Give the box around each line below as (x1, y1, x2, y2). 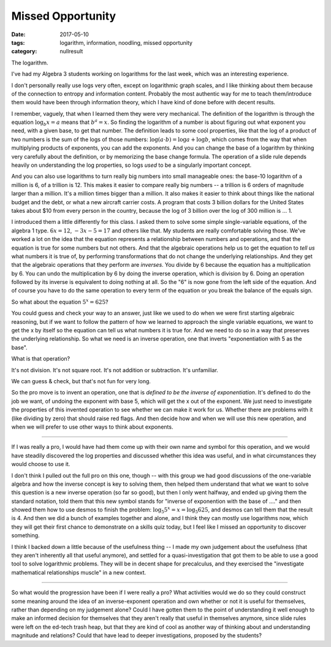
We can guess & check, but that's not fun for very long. (11, 378, 151, 385)
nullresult (59, 48, 83, 55)
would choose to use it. (11, 461, 70, 468)
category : (11, 48, 37, 55)
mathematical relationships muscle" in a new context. (11, 569, 146, 576)
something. (11, 532, 40, 539)
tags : (11, 39, 25, 46)
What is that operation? (11, 355, 70, 362)
